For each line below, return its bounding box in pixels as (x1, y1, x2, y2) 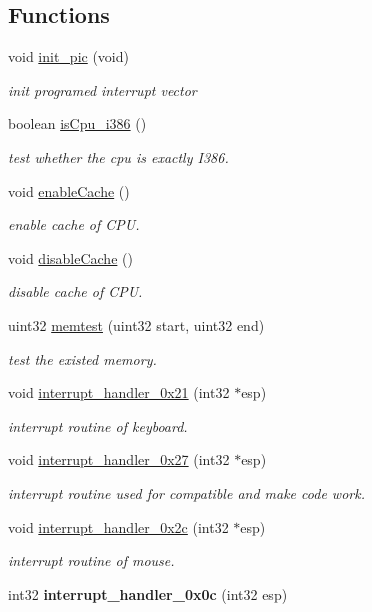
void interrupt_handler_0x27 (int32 (8, 449, 230, 470)
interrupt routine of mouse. (8, 550, 175, 571)
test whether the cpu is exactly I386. (8, 146, 229, 167)
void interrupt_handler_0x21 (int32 (8, 382, 230, 403)
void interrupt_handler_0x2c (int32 (8, 516, 229, 537)
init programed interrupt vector (8, 79, 197, 100)
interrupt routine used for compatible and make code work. (8, 482, 365, 503)
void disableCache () (8, 247, 133, 268)
